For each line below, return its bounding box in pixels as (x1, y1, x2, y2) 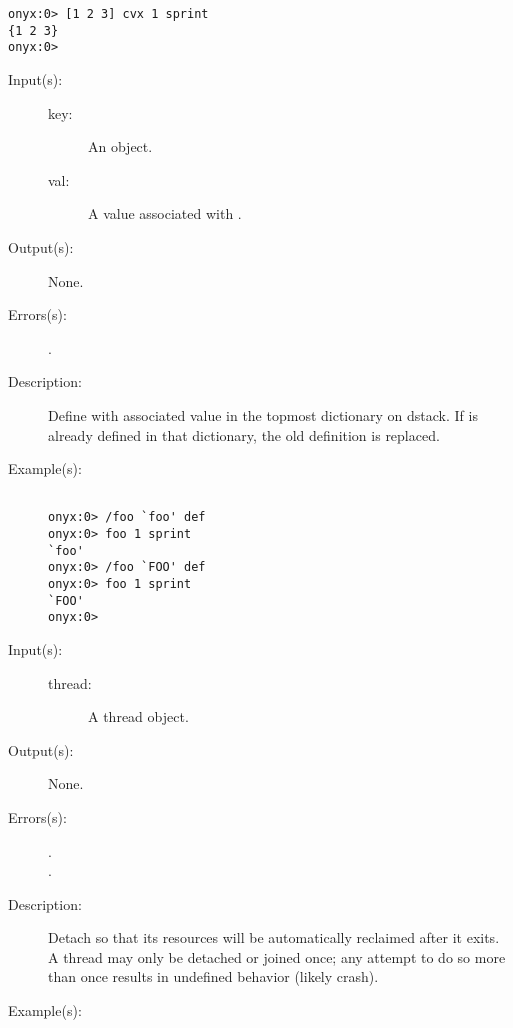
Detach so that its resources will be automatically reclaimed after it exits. (48, 927, 500, 948)
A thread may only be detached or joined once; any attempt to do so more (48, 946, 506, 967)
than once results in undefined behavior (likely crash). (48, 966, 379, 987)
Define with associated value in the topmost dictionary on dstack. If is (48, 404, 478, 425)
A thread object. (88, 706, 189, 727)
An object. (88, 136, 153, 157)
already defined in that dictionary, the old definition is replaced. (48, 424, 440, 445)
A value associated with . (88, 203, 242, 224)
